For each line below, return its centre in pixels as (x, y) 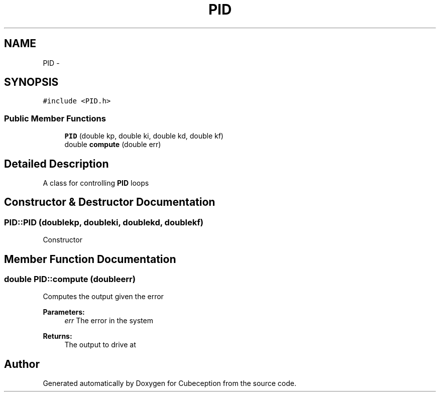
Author (22, 364)
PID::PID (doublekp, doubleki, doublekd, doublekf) (104, 222)
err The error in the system (109, 321)
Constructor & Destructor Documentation (110, 202)
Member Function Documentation (90, 259)
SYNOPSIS (31, 82)
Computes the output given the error (103, 297)
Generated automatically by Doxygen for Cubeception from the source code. (170, 383)
